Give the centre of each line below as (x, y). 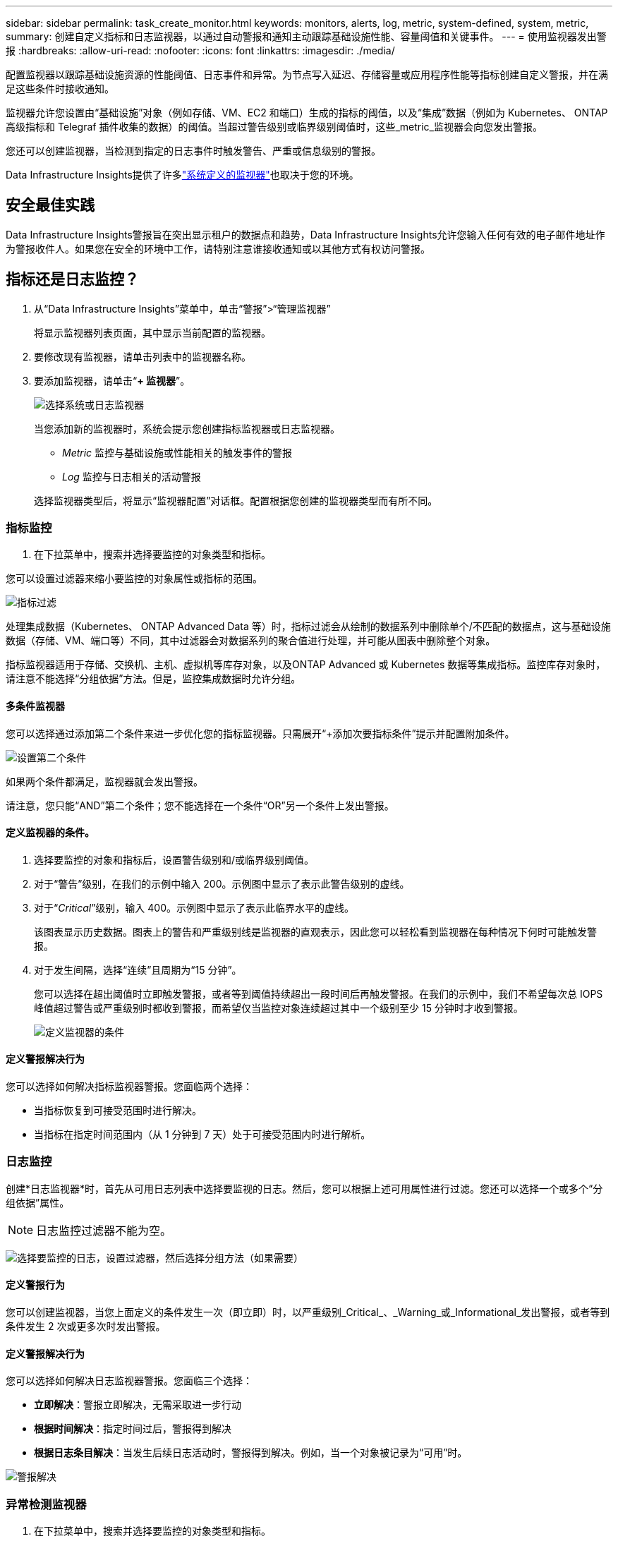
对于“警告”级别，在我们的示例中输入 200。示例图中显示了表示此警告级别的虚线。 (222, 883)
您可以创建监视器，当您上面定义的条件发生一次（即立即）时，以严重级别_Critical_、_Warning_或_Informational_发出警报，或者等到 (308, 1312)
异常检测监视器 (46, 1504)
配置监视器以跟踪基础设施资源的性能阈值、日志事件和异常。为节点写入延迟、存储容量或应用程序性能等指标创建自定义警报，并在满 (307, 74)
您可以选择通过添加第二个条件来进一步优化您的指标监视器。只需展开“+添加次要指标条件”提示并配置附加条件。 (260, 733)
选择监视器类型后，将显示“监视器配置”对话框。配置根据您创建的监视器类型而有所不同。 (236, 500)
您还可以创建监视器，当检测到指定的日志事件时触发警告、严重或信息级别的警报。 (193, 151)
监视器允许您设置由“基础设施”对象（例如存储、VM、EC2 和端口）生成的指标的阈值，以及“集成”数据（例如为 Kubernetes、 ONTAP (307, 113)
